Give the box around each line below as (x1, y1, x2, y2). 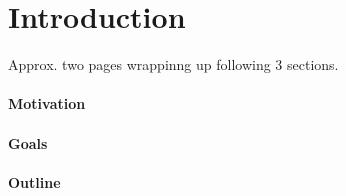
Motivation (8, 93, 86, 114)
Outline (8, 171, 61, 192)
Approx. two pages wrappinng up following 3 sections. (8, 54, 339, 75)
